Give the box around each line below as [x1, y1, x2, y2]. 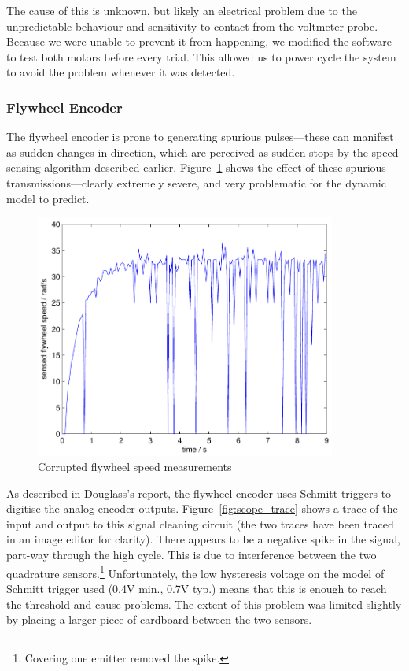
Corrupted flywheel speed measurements [38, 458, 232, 475]
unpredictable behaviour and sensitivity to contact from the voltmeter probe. [6, 17, 378, 34]
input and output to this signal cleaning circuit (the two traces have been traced [6, 515, 394, 532]
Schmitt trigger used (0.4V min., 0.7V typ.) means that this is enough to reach [6, 580, 387, 596]
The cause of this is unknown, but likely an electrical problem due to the [6, 2, 357, 18]
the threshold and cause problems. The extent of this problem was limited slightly [6, 595, 402, 612]
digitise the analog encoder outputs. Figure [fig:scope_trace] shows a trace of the [6, 500, 398, 517]
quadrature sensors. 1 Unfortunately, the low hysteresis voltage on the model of [6, 562, 385, 581]
